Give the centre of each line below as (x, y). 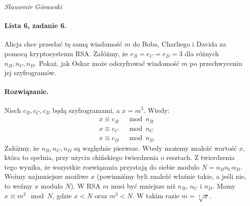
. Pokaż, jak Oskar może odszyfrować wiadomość (107, 63)
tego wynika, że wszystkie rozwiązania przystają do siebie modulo (102, 166)
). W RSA (86, 185)
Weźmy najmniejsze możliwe (47, 176)
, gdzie (62, 195)
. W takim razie (156, 195)
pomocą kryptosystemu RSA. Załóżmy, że (66, 53)
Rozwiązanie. (27, 91)
